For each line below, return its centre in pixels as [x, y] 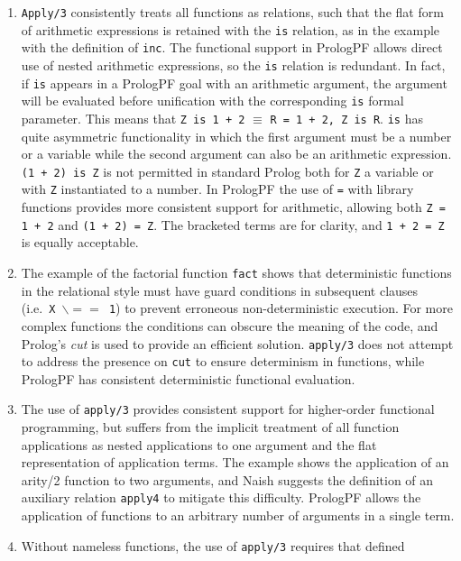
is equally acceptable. [80, 242]
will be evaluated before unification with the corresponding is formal [212, 101]
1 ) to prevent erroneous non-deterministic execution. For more [281, 308]
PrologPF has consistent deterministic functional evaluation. [188, 378]
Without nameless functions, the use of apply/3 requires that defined [213, 545]
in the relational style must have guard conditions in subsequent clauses [220, 290]
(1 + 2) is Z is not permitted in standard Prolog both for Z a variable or [227, 171]
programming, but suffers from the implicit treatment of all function [210, 427]
